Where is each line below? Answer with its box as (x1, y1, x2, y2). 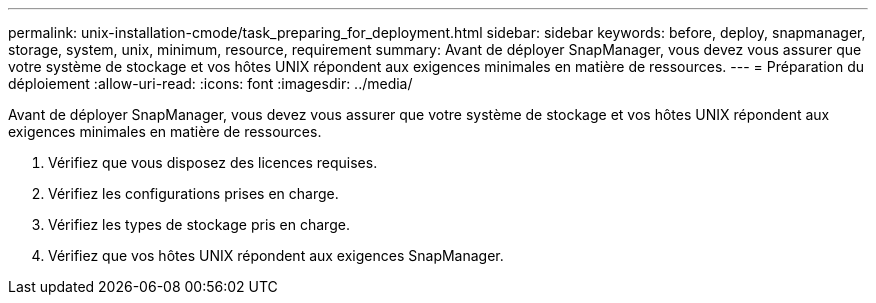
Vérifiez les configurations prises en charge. (48, 185, 339, 202)
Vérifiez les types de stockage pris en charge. (48, 216, 350, 233)
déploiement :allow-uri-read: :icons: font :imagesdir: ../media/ (8, 75, 413, 92)
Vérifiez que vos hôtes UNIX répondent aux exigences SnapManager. (48, 247, 504, 264)
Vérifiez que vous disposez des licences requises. (48, 154, 378, 171)
